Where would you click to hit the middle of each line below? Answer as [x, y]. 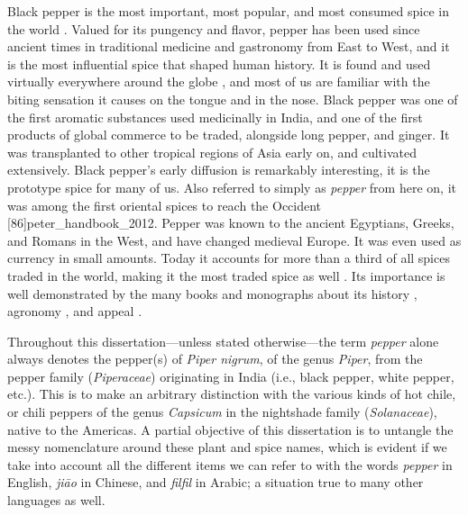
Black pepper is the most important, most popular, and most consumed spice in [228, 11]
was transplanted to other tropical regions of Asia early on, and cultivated [212, 152]
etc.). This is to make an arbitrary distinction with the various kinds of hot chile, [232, 394]
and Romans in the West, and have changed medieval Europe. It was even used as [234, 240]
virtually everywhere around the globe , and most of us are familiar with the [219, 81]
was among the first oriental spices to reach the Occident [165, 205]
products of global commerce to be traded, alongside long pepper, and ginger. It [229, 135]
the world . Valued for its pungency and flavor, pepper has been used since [214, 28]
